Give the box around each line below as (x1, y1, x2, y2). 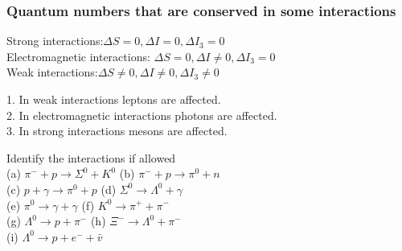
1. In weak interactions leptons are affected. (6, 91, 221, 107)
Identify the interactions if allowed (6, 149, 176, 166)
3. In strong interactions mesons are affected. (6, 122, 228, 139)
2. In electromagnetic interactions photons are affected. (6, 106, 277, 123)
